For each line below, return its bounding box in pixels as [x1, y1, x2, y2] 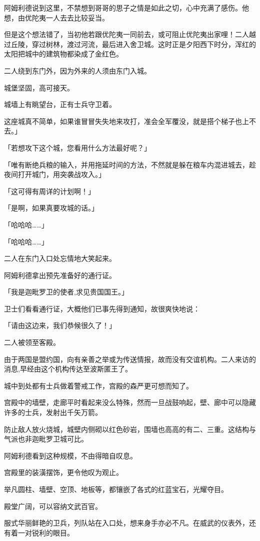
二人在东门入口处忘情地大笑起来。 [4, 253, 116, 263]
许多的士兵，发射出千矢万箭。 [4, 407, 102, 417]
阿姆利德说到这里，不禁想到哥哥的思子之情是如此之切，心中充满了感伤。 [4, 2, 242, 12]
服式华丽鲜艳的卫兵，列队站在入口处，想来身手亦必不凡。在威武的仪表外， [4, 517, 249, 528]
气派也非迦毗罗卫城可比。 [4, 433, 88, 444]
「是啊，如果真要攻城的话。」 [4, 202, 98, 213]
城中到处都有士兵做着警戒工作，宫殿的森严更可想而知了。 [4, 380, 193, 390]
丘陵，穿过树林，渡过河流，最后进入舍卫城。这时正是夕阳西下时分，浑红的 [10, 38, 256, 49]
